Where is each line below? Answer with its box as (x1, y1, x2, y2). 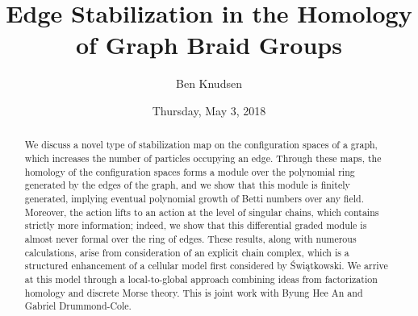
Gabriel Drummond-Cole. (24, 299, 132, 313)
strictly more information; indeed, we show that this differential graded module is (24, 218, 367, 232)
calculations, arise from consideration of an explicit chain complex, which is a (24, 245, 349, 259)
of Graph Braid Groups (76, 28, 342, 61)
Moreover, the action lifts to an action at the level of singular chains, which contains (24, 205, 379, 218)
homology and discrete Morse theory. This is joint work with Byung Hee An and (24, 285, 363, 299)
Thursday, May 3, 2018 (152, 102, 266, 118)
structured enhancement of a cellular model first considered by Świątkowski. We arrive (24, 259, 388, 272)
